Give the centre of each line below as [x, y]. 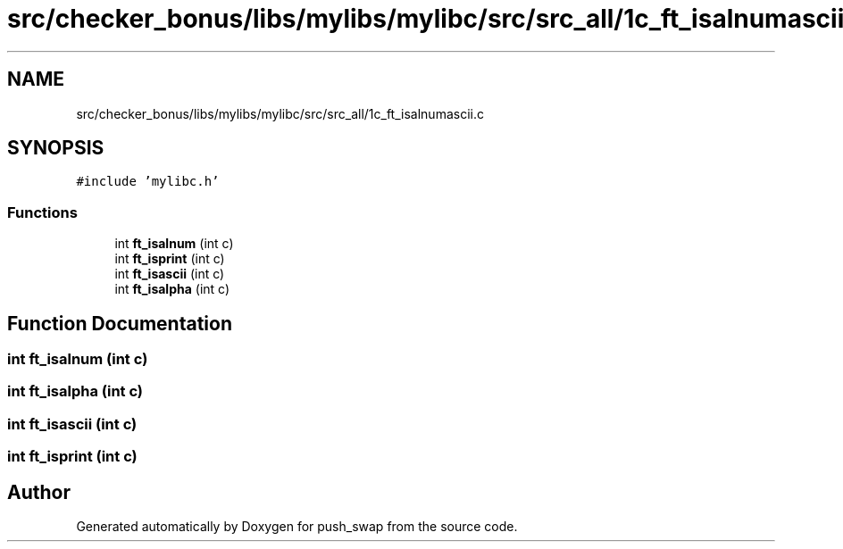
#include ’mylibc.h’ [148, 182]
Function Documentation [120, 323]
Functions [42, 212]
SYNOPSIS [56, 148]
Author [39, 492]
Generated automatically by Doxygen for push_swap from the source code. [297, 526]
